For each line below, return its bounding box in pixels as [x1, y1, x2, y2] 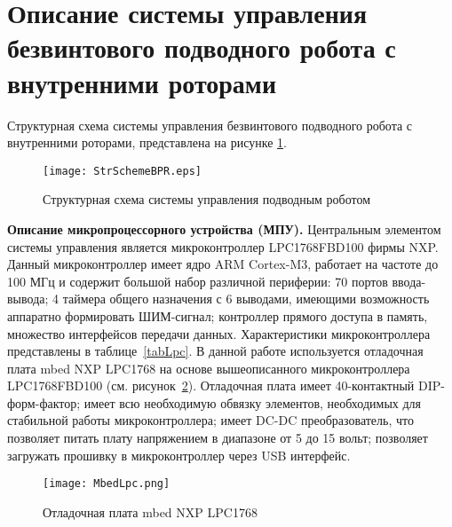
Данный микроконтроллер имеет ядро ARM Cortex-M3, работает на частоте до [7, 255, 439, 273]
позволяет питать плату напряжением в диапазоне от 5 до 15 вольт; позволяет [7, 429, 428, 447]
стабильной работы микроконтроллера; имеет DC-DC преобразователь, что [7, 411, 414, 429]
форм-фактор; [7, 393, 81, 412]
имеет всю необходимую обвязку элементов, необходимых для [83, 393, 422, 412]
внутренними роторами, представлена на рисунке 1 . [7, 133, 287, 152]
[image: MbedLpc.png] [43, 477, 170, 491]
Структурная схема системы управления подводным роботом [43, 190, 371, 208]
